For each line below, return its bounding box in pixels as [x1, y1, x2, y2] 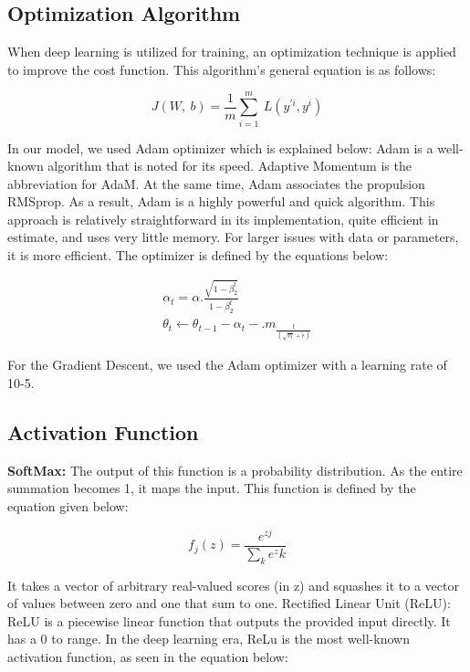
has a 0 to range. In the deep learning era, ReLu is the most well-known [7, 629, 410, 648]
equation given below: [7, 497, 129, 516]
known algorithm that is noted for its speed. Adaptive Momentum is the [7, 156, 412, 175]
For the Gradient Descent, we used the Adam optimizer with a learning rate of [7, 355, 447, 374]
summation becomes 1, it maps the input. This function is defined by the [7, 478, 416, 498]
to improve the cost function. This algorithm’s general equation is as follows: [7, 59, 436, 79]
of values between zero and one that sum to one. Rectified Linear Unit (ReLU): [7, 593, 451, 613]
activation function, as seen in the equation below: [7, 646, 288, 666]
